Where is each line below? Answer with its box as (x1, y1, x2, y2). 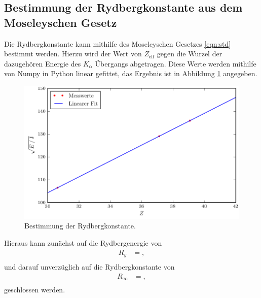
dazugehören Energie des (4, 58, 81, 69)
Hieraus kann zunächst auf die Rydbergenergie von (4, 237, 162, 248)
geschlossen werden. (4, 284, 65, 295)
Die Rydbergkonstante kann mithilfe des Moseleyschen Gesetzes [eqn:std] (4, 38, 231, 49)
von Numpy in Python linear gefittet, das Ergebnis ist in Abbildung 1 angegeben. (4, 68, 257, 79)
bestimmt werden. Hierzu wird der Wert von (4, 48, 142, 59)
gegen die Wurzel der (157, 48, 222, 59)
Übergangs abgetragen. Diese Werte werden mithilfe (95, 58, 256, 69)
